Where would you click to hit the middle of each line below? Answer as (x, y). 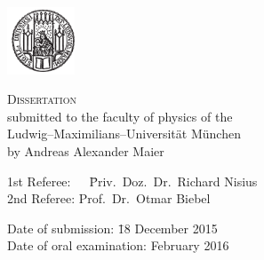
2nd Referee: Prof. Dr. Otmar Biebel (109, 198)
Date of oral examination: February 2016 (118, 245)
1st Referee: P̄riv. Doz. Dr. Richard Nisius (132, 181)
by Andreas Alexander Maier (86, 150)
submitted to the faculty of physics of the (120, 116)
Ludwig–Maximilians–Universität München (124, 134)
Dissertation (42, 99)
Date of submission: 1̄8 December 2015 (112, 228)
